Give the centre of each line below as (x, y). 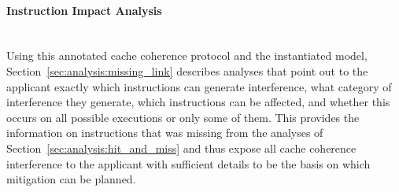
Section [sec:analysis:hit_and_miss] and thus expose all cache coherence (181, 148)
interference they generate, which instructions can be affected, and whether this (198, 102)
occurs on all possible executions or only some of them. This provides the (183, 117)
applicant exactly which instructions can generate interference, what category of (199, 86)
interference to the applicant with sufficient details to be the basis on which (188, 163)
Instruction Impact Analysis (84, 10)
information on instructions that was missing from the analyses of (165, 133)
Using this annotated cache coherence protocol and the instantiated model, (187, 55)
